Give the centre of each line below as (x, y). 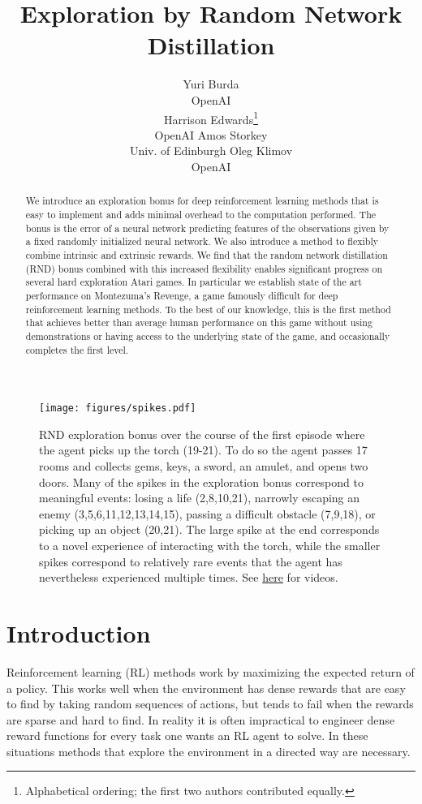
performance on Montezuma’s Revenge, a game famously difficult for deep (182, 295)
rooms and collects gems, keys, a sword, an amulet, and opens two (204, 466)
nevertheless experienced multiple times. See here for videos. (189, 577)
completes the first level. (77, 349)
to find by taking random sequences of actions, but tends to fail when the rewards (210, 704)
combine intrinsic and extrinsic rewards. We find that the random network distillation (207, 254)
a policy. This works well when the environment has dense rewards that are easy (206, 688)
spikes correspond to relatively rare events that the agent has (191, 561)
